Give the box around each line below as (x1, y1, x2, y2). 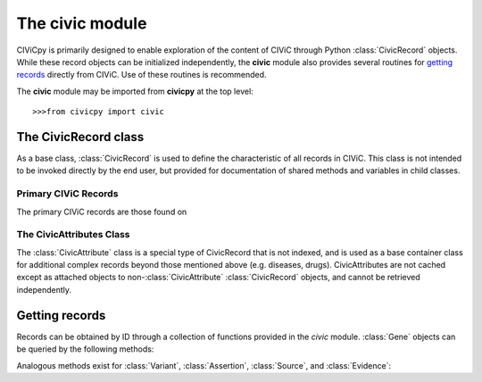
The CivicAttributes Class (16, 228, 130, 241)
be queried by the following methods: (16, 344, 154, 354)
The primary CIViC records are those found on (16, 206, 187, 217)
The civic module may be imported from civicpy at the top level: (16, 86, 253, 96)
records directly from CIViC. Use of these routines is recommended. (16, 70, 267, 80)
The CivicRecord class (16, 129, 145, 145)
